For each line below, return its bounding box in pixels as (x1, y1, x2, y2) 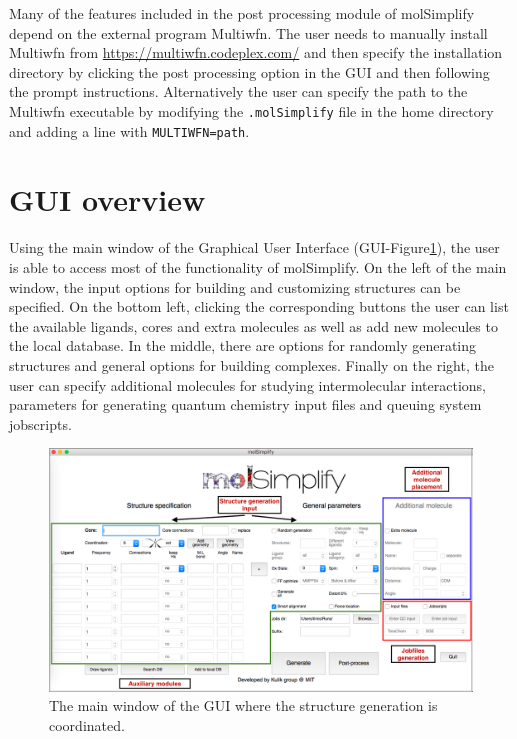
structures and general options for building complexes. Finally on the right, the (9, 354, 494, 375)
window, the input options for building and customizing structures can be (9, 276, 461, 297)
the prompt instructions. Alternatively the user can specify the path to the (9, 81, 468, 102)
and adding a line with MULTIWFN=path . (9, 120, 250, 141)
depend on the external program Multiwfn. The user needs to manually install (9, 22, 488, 43)
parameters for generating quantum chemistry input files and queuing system (9, 394, 482, 415)
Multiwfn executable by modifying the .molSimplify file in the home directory (9, 100, 494, 121)
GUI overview (9, 179, 206, 220)
